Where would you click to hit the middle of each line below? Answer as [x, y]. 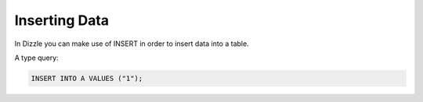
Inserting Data [62, 20]
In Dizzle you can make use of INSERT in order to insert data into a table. [132, 44]
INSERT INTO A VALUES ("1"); [87, 78]
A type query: [36, 58]
